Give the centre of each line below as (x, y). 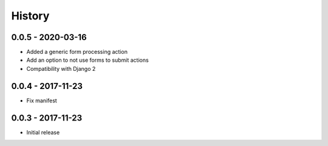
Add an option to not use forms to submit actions (87, 60)
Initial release (43, 132)
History (30, 16)
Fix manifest (42, 101)
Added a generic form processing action (77, 52)
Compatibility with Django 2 (61, 68)
